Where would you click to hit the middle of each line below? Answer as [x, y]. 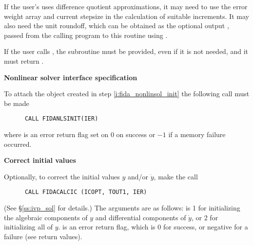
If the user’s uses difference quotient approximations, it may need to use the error [126, 6]
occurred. [18, 144]
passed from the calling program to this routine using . [86, 35]
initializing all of [28, 227]
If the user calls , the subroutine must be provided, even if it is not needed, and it [126, 51]
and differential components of [141, 217]
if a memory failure [197, 134]
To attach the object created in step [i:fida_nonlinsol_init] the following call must [127, 94]
